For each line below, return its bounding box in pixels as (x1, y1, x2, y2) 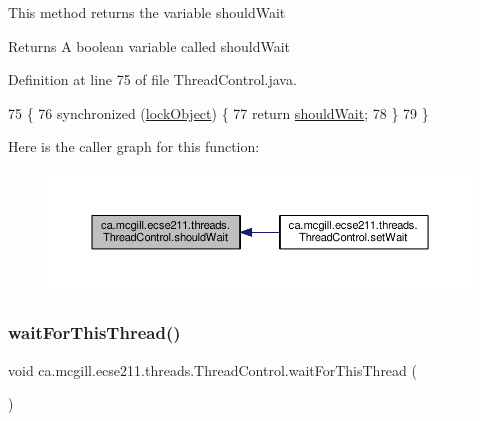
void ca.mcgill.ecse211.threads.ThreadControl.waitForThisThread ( (8, 359, 417, 380)
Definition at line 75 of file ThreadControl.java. (8, 69, 297, 90)
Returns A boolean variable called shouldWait (8, 35, 291, 56)
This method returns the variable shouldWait (8, 2, 286, 22)
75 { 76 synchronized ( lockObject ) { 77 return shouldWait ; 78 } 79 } (8, 102, 429, 123)
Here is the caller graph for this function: (8, 136, 260, 157)
